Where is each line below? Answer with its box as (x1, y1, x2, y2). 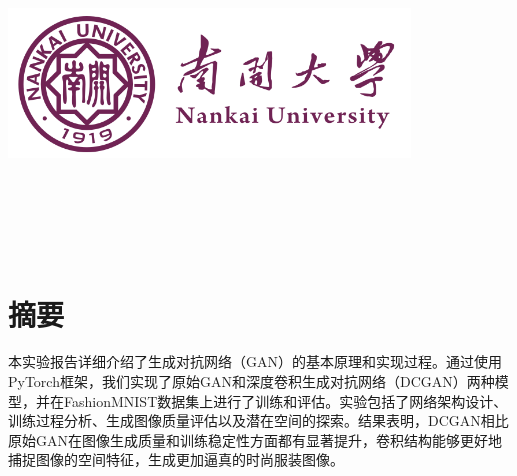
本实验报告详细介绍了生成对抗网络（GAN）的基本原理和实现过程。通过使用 (8, 351, 502, 372)
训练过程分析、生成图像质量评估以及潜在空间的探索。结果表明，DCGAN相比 (8, 410, 509, 431)
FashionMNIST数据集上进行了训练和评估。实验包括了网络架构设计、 (63, 390, 508, 411)
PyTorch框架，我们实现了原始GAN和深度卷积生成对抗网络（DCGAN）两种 (8, 371, 495, 392)
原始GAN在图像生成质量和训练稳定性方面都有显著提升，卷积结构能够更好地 (8, 429, 502, 450)
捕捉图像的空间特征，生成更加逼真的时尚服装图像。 (8, 449, 344, 470)
